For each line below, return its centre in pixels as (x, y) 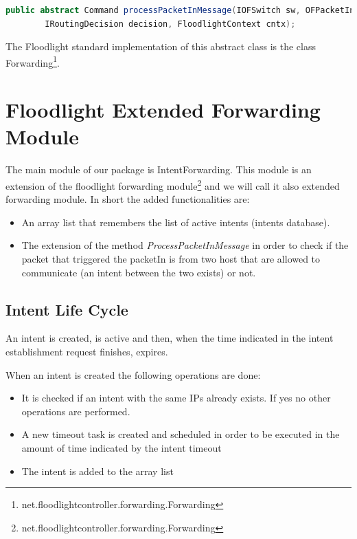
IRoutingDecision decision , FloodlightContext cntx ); (170, 24)
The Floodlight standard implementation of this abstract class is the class (161, 46)
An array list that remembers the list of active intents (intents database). (176, 222)
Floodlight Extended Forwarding (163, 110)
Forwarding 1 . (33, 61)
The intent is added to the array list (97, 471)
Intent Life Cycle (67, 309)
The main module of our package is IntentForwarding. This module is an (159, 169)
